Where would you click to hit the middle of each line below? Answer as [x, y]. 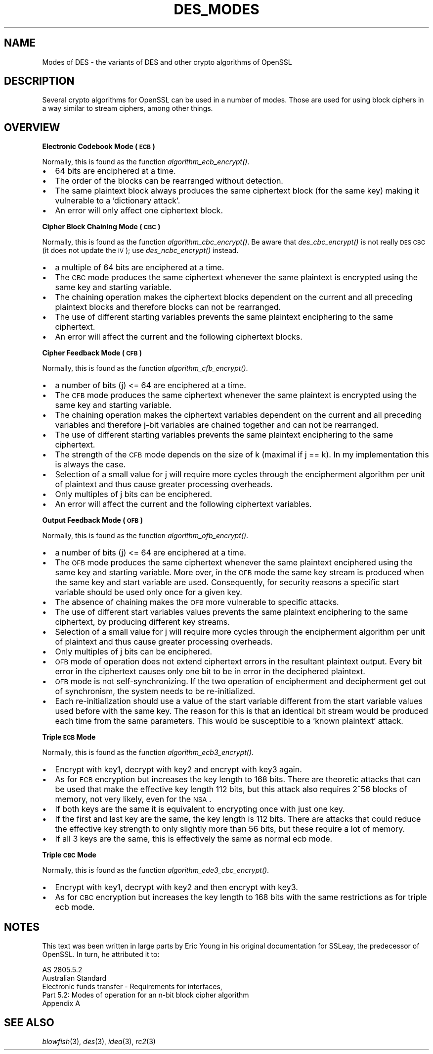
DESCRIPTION [39, 81]
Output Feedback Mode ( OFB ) [92, 520]
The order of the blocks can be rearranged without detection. [169, 181]
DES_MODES [216, 9]
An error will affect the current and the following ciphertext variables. [183, 504]
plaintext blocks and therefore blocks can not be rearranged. [168, 307]
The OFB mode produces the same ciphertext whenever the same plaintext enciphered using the [234, 563]
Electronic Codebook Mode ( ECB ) [99, 147]
